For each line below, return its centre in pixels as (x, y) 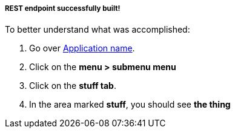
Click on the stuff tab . (73, 86)
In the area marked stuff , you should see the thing (130, 105)
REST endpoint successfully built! (63, 8)
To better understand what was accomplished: (98, 30)
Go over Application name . (82, 48)
